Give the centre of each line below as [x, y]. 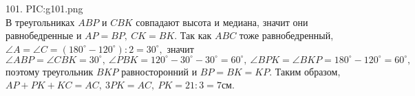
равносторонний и [159, 71]
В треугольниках [40, 22]
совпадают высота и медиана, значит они [222, 22]
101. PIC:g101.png [44, 8]
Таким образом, [308, 71]
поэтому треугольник [50, 71]
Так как [196, 35]
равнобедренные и [44, 35]
